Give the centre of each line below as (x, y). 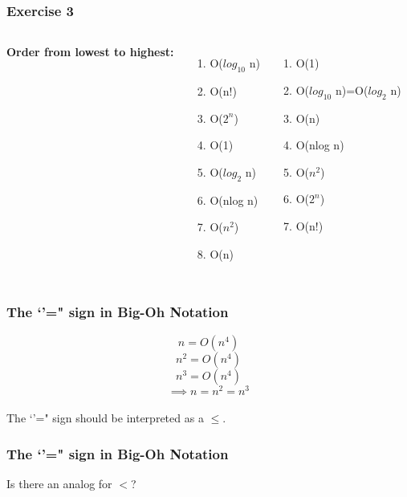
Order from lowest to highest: (90, 52)
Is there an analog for (59, 484)
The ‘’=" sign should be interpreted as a (105, 418)
